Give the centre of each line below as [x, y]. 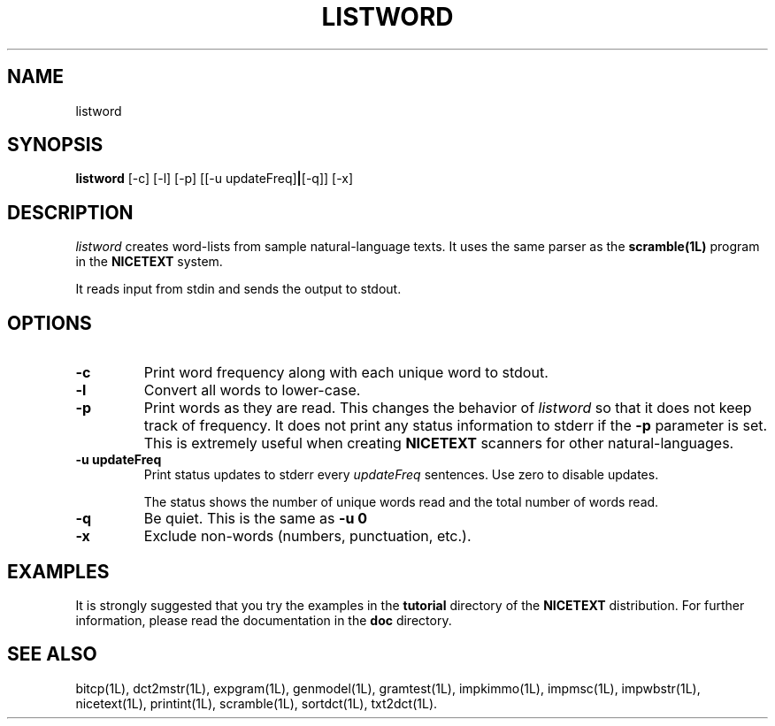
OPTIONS [50, 323]
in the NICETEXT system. [149, 262]
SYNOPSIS [55, 145]
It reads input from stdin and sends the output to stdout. [238, 289]
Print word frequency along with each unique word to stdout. [346, 373]
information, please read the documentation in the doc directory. [264, 620]
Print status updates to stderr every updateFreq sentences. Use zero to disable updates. [401, 475]
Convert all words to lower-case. [252, 390]
